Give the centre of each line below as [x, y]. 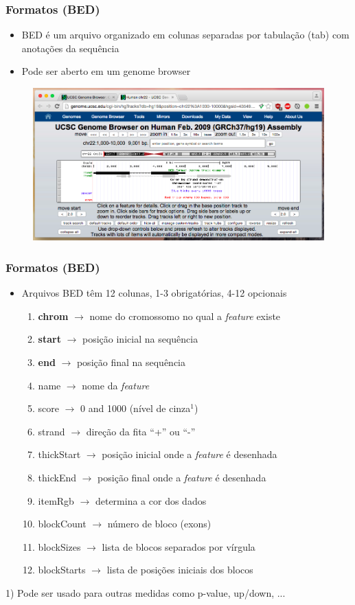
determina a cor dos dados [151, 500]
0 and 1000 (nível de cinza [136, 408]
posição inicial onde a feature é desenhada [190, 454]
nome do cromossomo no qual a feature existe [185, 316]
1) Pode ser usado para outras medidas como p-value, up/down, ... [146, 592]
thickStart [59, 454]
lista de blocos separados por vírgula [179, 546]
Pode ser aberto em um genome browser [106, 71]
